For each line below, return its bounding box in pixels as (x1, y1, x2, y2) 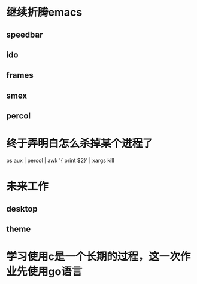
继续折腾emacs (6, 5, 83, 19)
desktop (6, 204, 38, 214)
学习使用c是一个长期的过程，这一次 (6, 250, 181, 264)
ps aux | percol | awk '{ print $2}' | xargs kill (6, 157, 115, 164)
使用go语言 (27, 265, 83, 279)
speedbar (6, 29, 43, 39)
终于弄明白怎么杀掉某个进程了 (6, 137, 154, 150)
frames (6, 70, 34, 81)
